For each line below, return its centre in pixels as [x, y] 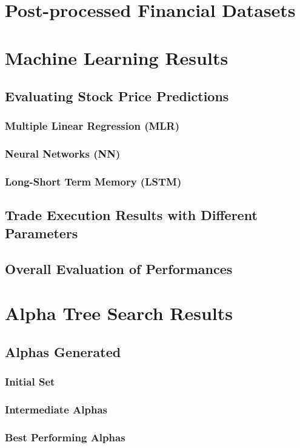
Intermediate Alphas [56, 409]
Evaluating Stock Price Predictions [117, 96]
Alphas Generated [63, 351]
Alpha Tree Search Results [119, 313]
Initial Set [30, 382]
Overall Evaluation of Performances [119, 268]
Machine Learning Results [117, 57]
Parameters [42, 232]
